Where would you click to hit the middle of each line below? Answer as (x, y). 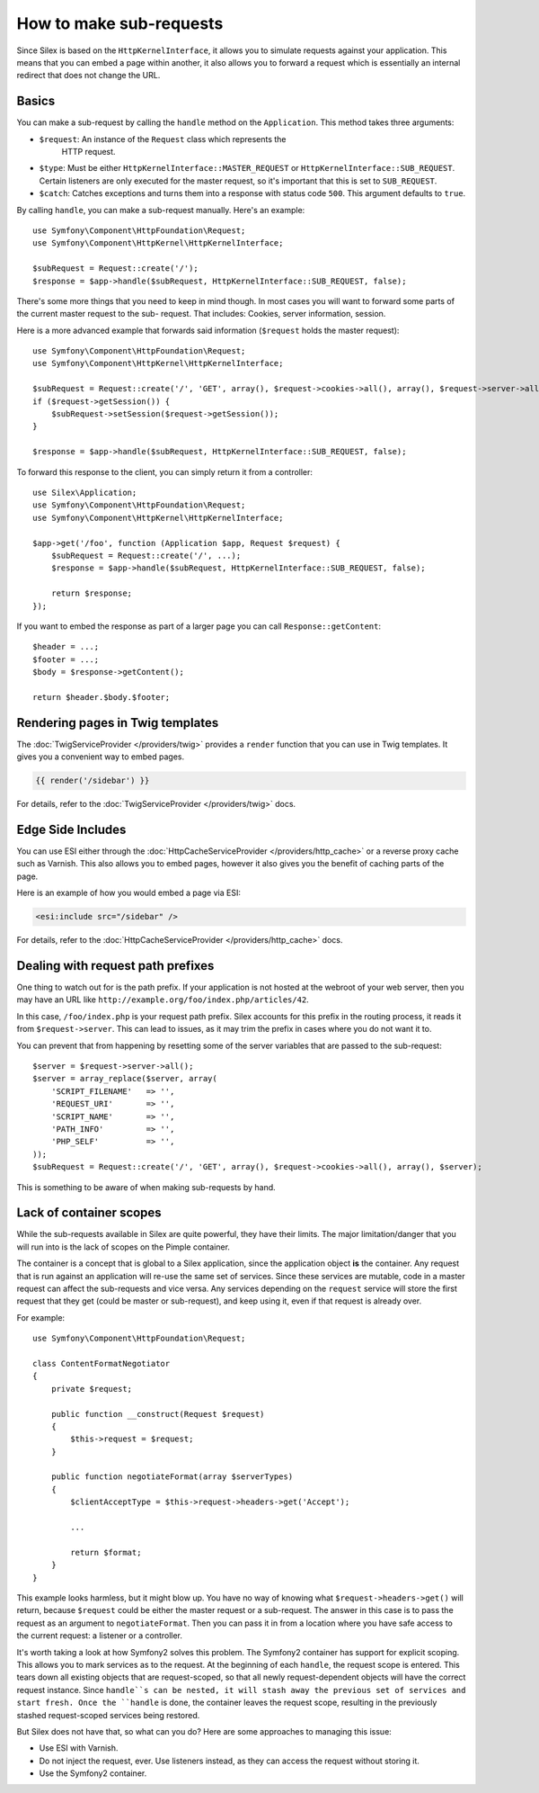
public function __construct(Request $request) (158, 1414)
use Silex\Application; (85, 493)
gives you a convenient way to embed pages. (100, 757)
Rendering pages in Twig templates (118, 723)
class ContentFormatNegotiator (102, 1363)
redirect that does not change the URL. (88, 76)
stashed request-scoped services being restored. (108, 1715)
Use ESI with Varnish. (79, 1748)
